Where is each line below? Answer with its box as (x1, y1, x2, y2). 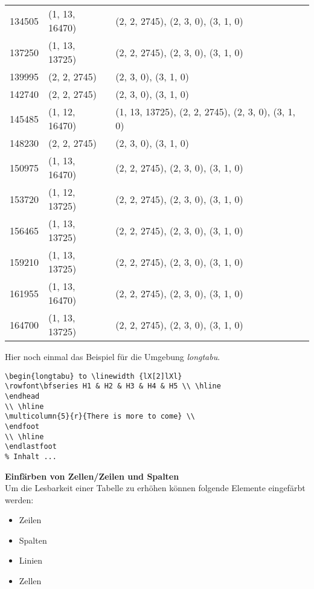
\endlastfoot (5, 442, 57, 451)
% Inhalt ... (5, 452, 57, 461)
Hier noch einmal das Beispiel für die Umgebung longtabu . (5, 350, 220, 362)
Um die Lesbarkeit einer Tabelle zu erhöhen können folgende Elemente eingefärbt (5, 481, 306, 494)
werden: (5, 493, 34, 506)
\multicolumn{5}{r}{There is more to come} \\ (5, 412, 195, 421)
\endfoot (5, 422, 40, 431)
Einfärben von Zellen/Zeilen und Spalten (5, 469, 179, 482)
